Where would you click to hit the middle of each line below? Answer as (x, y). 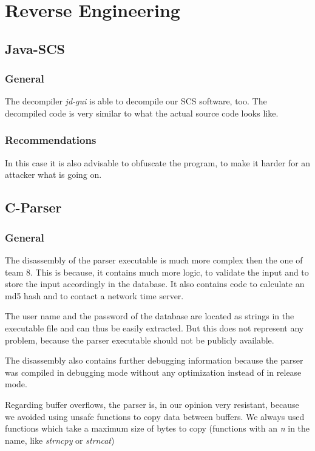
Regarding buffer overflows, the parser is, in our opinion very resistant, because (152, 404)
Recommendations (51, 140)
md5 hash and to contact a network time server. (94, 295)
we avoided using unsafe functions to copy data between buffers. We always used (155, 416)
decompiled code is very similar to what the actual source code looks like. (142, 113)
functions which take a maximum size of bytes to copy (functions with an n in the (157, 428)
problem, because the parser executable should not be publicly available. (140, 340)
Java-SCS (35, 48)
